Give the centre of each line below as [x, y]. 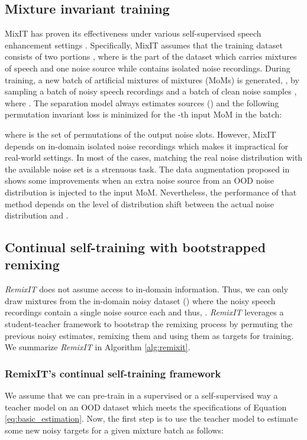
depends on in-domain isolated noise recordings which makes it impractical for [147, 146]
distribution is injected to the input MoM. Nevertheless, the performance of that [151, 192]
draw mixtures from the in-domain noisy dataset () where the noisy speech [140, 300]
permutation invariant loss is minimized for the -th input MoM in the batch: [143, 114]
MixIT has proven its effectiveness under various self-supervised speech [133, 33]
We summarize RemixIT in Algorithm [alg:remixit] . [98, 347]
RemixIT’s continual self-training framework [113, 373]
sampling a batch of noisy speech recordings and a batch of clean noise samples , [151, 91]
